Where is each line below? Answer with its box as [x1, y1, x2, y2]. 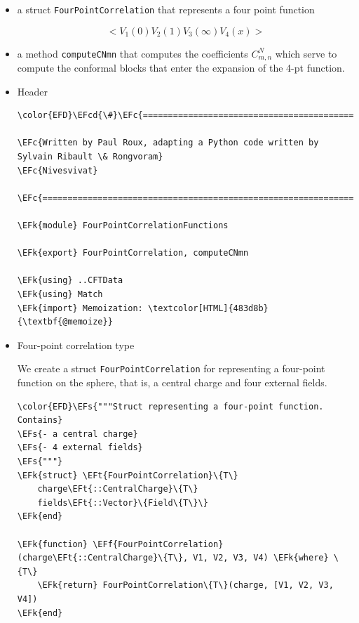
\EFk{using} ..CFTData [17, 275, 123, 286]
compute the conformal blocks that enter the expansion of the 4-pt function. [17, 60, 345, 75]
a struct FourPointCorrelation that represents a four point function [17, 2, 315, 16]
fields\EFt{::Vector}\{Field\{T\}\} [37, 497, 208, 508]
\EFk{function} [17, 539, 88, 549]
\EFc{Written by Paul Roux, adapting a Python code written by [17, 138, 319, 148]
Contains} [17, 415, 63, 426]
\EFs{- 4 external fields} [17, 442, 143, 453]
